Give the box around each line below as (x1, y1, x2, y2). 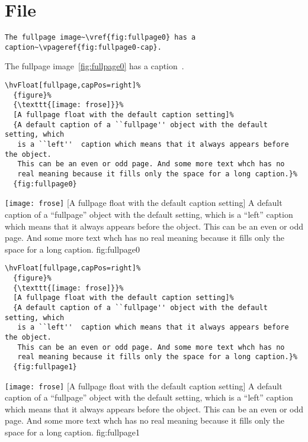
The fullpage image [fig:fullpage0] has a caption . (5, 60, 184, 72)
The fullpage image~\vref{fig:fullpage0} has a (5, 33, 196, 42)
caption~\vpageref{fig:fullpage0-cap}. (5, 43, 162, 51)
